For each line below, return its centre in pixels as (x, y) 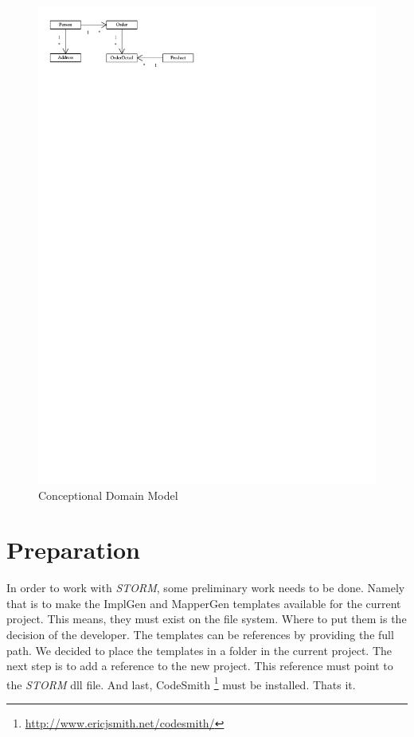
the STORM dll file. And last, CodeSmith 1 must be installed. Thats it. (181, 683)
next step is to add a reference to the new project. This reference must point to (200, 666)
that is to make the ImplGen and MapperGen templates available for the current (204, 603)
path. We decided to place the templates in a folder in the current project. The (199, 650)
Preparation (73, 550)
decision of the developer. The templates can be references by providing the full (200, 635)
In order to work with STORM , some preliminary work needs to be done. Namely (206, 588)
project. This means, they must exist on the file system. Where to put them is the (207, 619)
